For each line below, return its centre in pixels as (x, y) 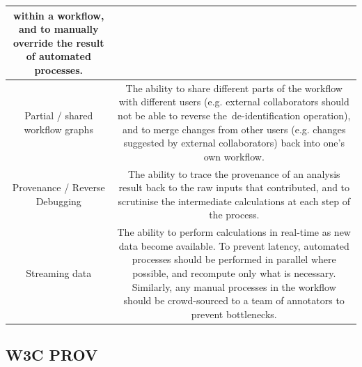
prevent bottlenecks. (234, 314)
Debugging (58, 201)
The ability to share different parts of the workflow (234, 88)
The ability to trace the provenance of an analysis (234, 173)
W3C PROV (52, 355)
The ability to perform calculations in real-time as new (234, 232)
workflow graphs (58, 129)
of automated (58, 56)
